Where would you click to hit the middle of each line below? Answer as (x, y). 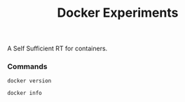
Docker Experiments (118, 13)
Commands (27, 66)
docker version (29, 81)
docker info (25, 93)
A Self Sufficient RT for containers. (57, 49)
